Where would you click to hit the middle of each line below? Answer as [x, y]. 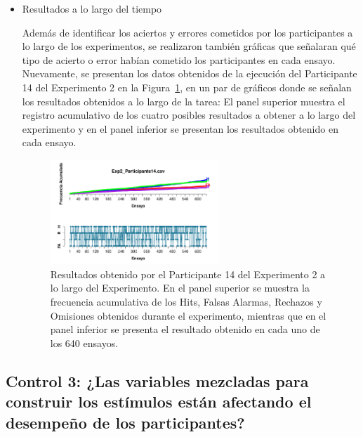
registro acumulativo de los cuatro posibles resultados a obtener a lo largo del [189, 115]
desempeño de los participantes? [125, 422]
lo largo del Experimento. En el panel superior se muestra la [180, 288]
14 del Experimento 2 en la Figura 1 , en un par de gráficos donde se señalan [187, 87]
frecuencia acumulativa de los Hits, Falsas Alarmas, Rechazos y [186, 301]
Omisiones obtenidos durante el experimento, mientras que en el [188, 315]
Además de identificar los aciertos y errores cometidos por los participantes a [187, 32]
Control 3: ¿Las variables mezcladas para [157, 380]
